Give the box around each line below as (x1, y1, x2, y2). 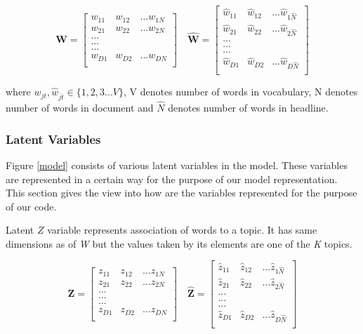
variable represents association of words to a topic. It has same (47, 222, 317, 237)
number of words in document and (6, 100, 154, 115)
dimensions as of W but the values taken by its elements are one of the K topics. (6, 236, 352, 250)
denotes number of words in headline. (168, 100, 329, 115)
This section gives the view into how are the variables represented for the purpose (6, 185, 357, 200)
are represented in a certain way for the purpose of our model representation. (6, 171, 338, 186)
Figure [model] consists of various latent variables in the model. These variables (6, 157, 348, 172)
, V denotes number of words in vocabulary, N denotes (123, 84, 358, 99)
